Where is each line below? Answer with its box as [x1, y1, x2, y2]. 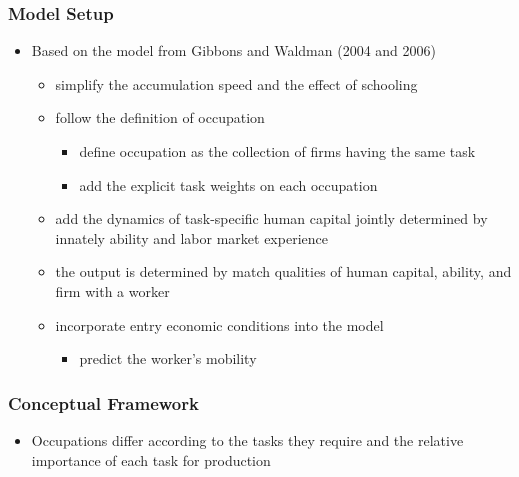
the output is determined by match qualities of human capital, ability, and [55, 261, 512, 282]
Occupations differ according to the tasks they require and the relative [31, 429, 464, 450]
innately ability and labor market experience [55, 227, 328, 248]
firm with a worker [55, 280, 170, 301]
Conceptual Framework [8, 390, 199, 415]
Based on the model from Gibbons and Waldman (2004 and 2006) [31, 40, 436, 61]
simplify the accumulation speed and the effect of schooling [55, 73, 418, 94]
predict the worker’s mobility [79, 348, 257, 369]
